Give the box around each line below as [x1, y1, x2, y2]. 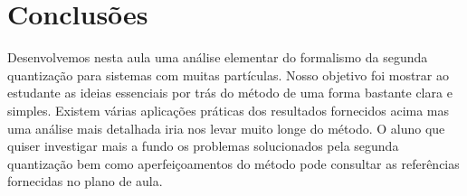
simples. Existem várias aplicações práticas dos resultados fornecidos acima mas [7, 100, 450, 119]
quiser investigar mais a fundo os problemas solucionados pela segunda [7, 136, 399, 155]
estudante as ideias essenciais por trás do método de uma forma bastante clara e [7, 83, 453, 102]
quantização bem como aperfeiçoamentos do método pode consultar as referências [7, 154, 460, 173]
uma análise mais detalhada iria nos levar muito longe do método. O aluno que [7, 118, 445, 137]
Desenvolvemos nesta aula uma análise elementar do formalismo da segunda [7, 48, 428, 67]
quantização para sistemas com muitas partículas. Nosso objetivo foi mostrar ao [7, 65, 450, 84]
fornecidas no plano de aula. [7, 172, 163, 191]
